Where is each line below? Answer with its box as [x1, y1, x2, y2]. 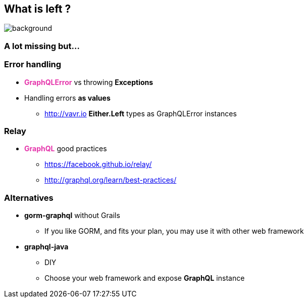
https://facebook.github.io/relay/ [44, 160, 152, 169]
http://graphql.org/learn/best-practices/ [44, 176, 177, 185]
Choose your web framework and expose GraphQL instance [44, 274, 245, 283]
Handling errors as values [24, 93, 111, 102]
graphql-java [24, 242, 69, 251]
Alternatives [4, 192, 54, 203]
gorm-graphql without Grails [24, 211, 120, 220]
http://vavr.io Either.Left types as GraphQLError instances [44, 109, 237, 118]
